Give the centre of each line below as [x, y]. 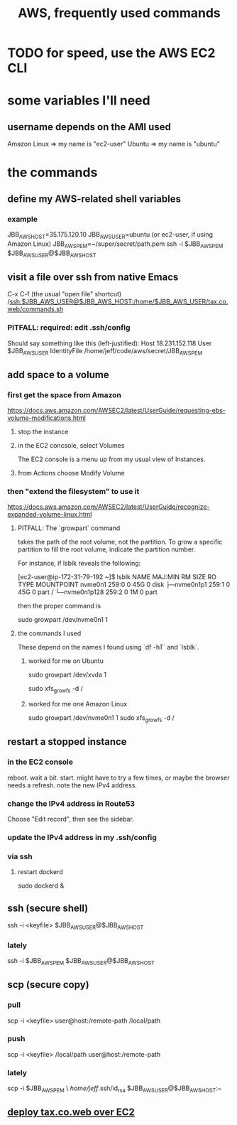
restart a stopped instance [67, 742]
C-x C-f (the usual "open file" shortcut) [65, 294]
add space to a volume [58, 375]
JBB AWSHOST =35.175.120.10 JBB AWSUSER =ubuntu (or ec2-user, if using [110, 235]
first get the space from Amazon [65, 394]
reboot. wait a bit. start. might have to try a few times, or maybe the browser [118, 777]
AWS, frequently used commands [119, 13]
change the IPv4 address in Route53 [71, 803]
